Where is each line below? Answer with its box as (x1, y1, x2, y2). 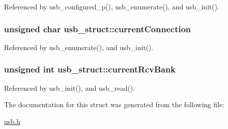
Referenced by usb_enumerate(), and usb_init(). (4, 42, 153, 52)
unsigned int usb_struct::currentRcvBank (4, 63, 176, 75)
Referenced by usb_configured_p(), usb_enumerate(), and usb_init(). (4, 1, 220, 11)
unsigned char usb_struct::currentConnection (4, 22, 191, 35)
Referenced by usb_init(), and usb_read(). (4, 82, 135, 93)
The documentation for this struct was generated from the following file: (4, 99, 225, 110)
